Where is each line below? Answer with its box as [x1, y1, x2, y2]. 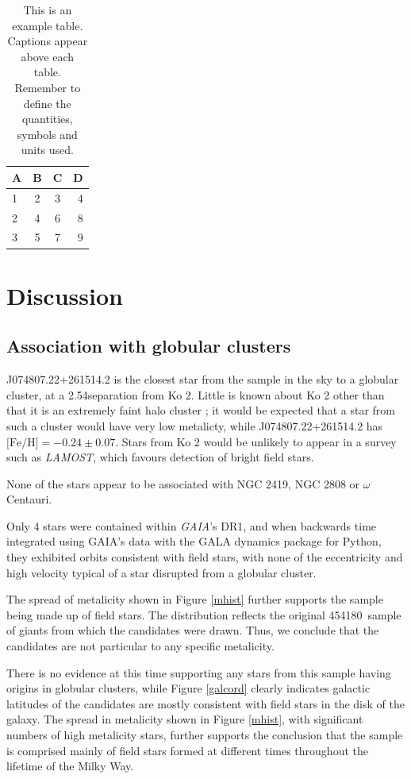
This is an [23, 2, 72, 17]
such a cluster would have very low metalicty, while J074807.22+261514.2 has [6, 417, 383, 434]
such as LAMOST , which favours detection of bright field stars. [6, 449, 314, 465]
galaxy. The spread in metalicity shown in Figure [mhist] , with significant [6, 711, 363, 727]
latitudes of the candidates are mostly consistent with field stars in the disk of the [6, 695, 405, 712]
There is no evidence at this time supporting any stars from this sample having [6, 664, 391, 681]
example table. [12, 17, 83, 33]
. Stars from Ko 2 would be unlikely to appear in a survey [115, 433, 397, 449]
